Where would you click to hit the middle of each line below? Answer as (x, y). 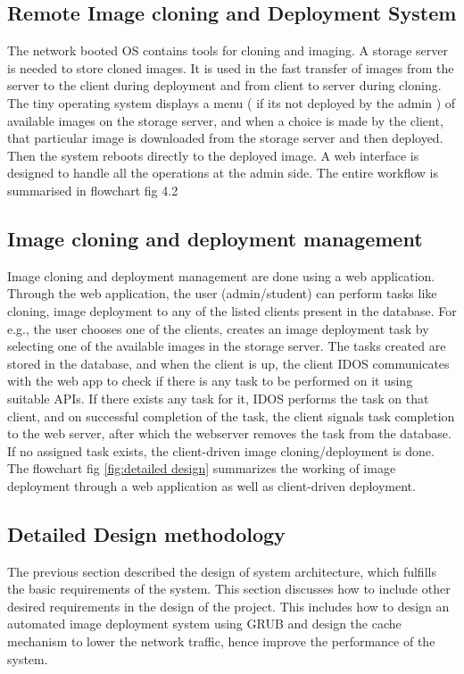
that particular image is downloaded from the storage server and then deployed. (225, 138)
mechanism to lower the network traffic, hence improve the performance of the (221, 641)
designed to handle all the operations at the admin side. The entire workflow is (223, 173)
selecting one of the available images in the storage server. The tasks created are (227, 346)
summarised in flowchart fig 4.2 (93, 190)
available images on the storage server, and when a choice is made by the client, (225, 120)
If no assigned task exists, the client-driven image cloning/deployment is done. (221, 450)
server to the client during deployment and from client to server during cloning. (224, 85)
